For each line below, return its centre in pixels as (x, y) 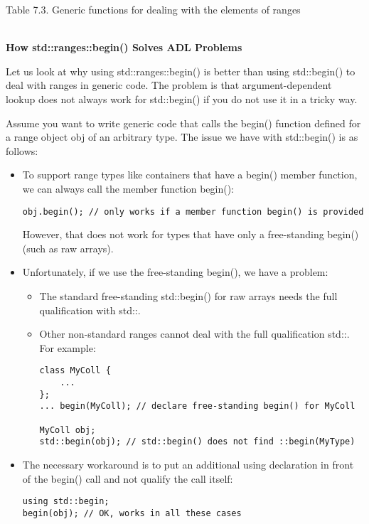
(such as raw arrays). (68, 248)
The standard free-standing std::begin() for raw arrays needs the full (188, 295)
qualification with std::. (90, 310)
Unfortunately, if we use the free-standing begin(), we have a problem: (175, 272)
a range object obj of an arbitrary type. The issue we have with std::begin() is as (182, 137)
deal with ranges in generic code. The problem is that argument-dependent (169, 85)
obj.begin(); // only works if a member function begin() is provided (193, 212)
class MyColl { (75, 371)
